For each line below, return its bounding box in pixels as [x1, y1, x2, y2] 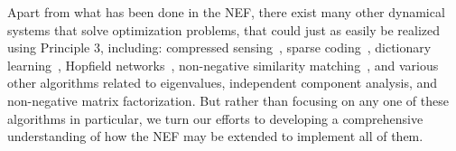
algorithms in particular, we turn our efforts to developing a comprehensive [7, 109, 423, 127]
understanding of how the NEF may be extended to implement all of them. [7, 127, 423, 146]
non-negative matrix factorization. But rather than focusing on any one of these [7, 90, 449, 109]
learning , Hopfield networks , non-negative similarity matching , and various [7, 55, 439, 74]
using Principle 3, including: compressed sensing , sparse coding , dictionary [7, 38, 432, 57]
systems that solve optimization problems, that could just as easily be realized [7, 20, 440, 39]
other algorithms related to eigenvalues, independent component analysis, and [7, 73, 438, 92]
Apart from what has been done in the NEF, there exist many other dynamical [7, 3, 445, 21]
